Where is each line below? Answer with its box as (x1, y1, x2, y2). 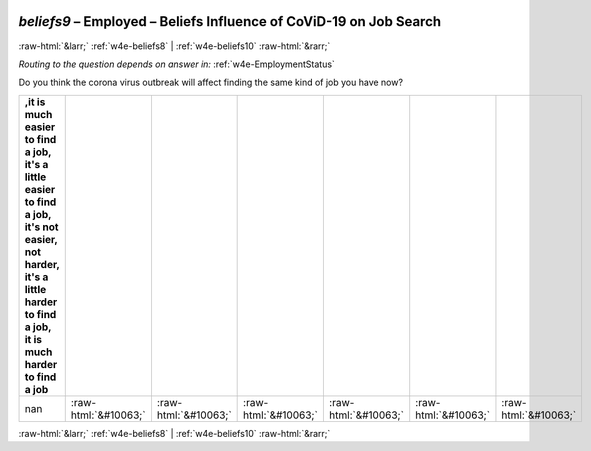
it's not (24, 220, 59, 234)
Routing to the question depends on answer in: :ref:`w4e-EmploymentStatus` (18, 58, 335, 70)
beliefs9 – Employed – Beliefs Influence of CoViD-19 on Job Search (18, 13, 442, 30)
